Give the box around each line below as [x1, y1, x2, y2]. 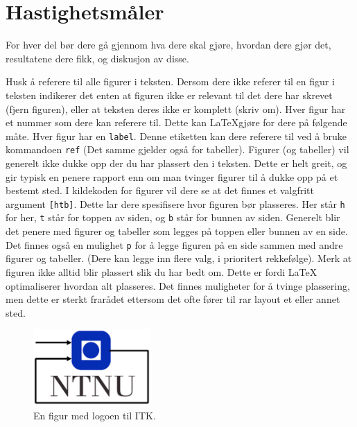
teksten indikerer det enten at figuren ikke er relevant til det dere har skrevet [6, 87, 333, 102]
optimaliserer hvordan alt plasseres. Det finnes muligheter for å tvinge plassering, [6, 278, 350, 293]
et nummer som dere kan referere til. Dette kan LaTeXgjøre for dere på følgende [6, 115, 347, 130]
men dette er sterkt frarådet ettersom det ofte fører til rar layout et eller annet [6, 292, 340, 306]
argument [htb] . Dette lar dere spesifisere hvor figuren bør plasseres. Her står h [6, 196, 345, 211]
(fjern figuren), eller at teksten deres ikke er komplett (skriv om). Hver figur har [6, 101, 346, 116]
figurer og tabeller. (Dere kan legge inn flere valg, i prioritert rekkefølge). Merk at [6, 251, 352, 265]
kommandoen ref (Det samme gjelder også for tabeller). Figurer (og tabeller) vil [6, 142, 349, 157]
